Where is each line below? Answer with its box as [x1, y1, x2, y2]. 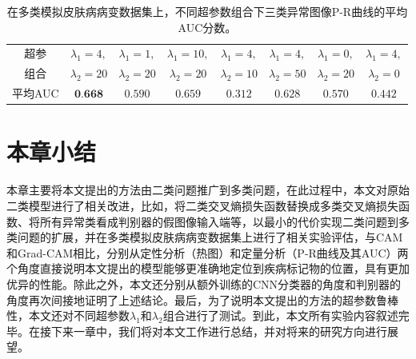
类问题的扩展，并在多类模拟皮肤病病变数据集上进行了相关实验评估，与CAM [6, 229, 403, 245]
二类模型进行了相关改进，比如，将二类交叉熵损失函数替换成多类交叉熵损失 [6, 197, 398, 213]
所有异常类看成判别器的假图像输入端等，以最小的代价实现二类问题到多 [39, 213, 410, 229]
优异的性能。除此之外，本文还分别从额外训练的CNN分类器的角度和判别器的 [6, 275, 402, 292]
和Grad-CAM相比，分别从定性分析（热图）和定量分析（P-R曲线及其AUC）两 [6, 244, 409, 261]
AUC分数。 [178, 18, 237, 35]
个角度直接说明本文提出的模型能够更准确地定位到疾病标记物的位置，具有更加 [6, 260, 410, 277]
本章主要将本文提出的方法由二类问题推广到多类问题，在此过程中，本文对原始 [6, 181, 410, 198]
